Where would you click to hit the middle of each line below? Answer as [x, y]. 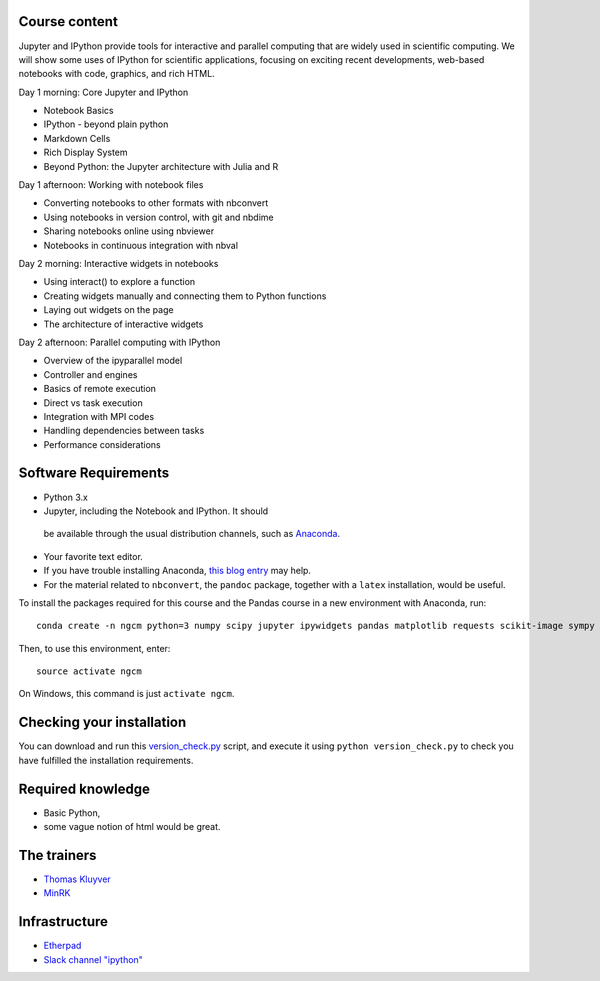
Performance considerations [102, 444]
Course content [68, 21]
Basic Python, [72, 812]
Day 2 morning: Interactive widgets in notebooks [118, 263]
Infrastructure [63, 921]
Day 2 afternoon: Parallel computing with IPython [119, 342]
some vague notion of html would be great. [132, 827]
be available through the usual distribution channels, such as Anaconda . [191, 534]
